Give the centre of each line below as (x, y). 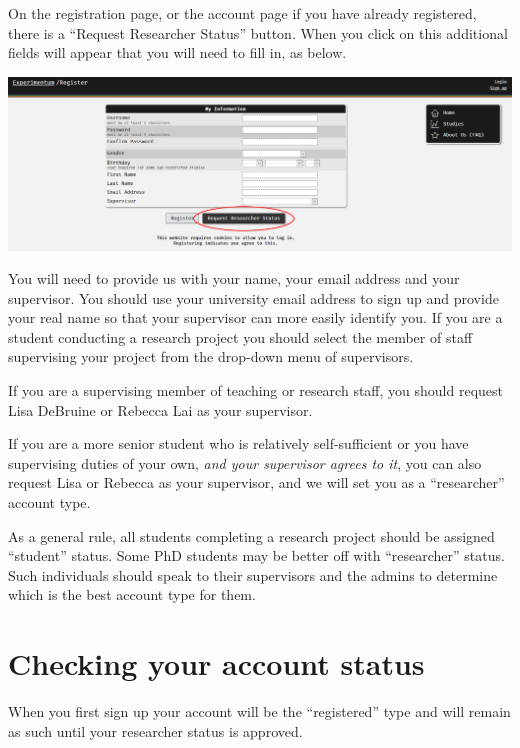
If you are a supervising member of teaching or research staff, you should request (255, 390)
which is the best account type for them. (132, 594)
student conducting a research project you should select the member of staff (240, 336)
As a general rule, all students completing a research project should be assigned (251, 535)
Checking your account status (216, 663)
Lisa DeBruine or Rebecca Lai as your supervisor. (160, 409)
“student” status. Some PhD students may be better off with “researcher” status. (256, 555)
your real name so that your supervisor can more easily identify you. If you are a (255, 317)
